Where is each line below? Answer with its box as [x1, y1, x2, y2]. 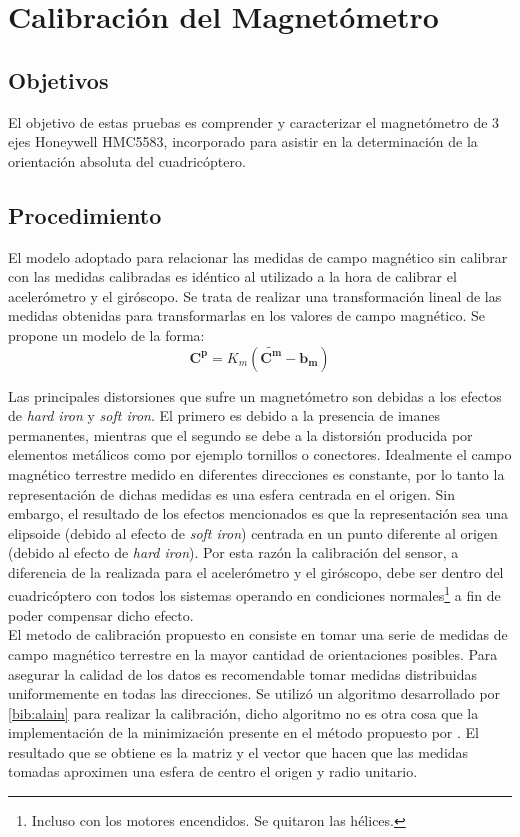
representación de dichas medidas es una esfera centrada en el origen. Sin [8, 483, 455, 504]
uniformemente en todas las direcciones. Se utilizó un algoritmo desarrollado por [8, 683, 501, 704]
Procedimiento [8, 199, 162, 230]
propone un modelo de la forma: [8, 324, 205, 345]
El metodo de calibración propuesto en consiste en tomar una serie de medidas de [8, 624, 508, 645]
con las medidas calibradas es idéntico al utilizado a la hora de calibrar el [8, 266, 457, 287]
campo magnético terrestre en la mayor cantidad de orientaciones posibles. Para [8, 643, 498, 664]
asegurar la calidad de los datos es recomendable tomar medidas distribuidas [8, 663, 477, 684]
